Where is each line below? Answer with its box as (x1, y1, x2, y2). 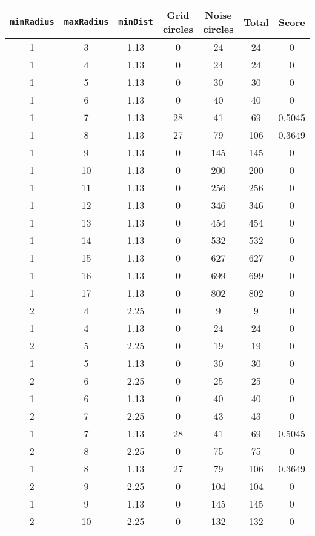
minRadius (10, 17, 55, 27)
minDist (118, 17, 153, 27)
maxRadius (64, 17, 109, 27)
